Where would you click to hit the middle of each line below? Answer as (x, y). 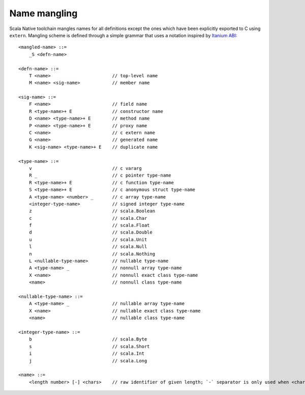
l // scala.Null (88, 247)
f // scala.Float (89, 225)
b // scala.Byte (88, 339)
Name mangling (43, 13)
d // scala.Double (90, 232)
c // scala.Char (88, 218)
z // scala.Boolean (92, 211)
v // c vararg (85, 168)
